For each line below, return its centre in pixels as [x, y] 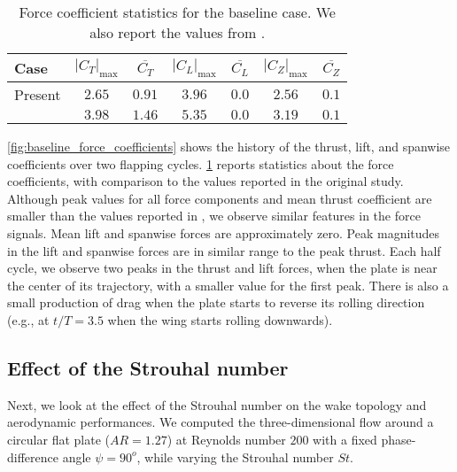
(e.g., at [28, 319]
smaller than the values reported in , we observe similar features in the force [214, 216]
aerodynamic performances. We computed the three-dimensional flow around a [221, 422]
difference [33, 457]
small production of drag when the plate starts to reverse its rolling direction [216, 302]
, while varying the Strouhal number [235, 457]
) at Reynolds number [226, 439]
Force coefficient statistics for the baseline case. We [177, 12]
